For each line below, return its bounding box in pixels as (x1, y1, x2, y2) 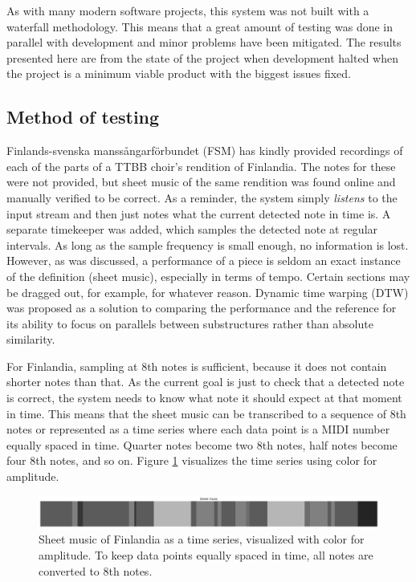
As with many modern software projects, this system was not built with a (6, 2, 369, 18)
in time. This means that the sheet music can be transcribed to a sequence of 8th (6, 405, 406, 421)
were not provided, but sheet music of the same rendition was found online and (6, 173, 396, 190)
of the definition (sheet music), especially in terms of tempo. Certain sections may (6, 267, 410, 284)
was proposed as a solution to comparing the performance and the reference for (6, 299, 397, 316)
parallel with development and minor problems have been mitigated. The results (6, 34, 402, 51)
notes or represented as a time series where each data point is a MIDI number (6, 421, 390, 438)
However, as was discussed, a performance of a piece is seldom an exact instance (6, 252, 401, 269)
